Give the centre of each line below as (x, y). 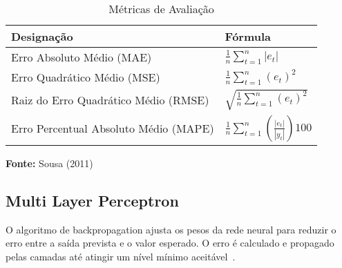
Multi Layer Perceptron (92, 200)
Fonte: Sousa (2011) (49, 163)
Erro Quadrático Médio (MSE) (86, 77)
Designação (42, 36)
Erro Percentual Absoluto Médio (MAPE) (113, 128)
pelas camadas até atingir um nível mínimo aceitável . (121, 256)
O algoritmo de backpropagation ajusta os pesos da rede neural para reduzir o (171, 229)
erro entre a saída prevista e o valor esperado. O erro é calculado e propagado (170, 243)
